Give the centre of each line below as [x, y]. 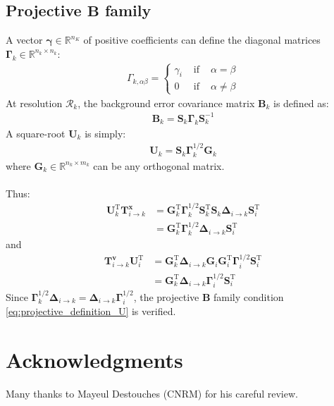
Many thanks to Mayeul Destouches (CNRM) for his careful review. [152, 393]
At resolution [34, 103]
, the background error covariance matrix [166, 103]
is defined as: [301, 103]
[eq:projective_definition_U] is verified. [91, 311]
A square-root [36, 133]
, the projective [166, 296]
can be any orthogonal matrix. [159, 165]
